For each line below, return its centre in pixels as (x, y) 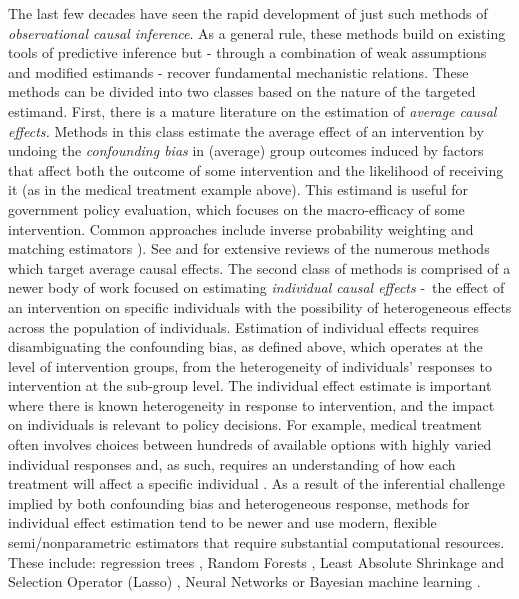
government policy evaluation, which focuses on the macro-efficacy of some (236, 208)
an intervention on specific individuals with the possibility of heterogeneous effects (260, 306)
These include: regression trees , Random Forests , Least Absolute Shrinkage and (256, 561)
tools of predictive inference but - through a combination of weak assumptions (247, 52)
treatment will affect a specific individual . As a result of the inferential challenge (256, 483)
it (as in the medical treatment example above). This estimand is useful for (238, 189)
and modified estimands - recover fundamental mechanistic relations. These (238, 71)
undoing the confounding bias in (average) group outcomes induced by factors (246, 150)
